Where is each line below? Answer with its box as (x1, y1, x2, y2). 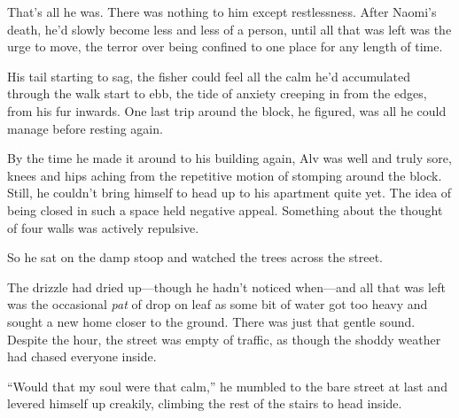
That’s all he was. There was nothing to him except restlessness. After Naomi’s (7, 3, 437, 20)
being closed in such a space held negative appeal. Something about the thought (7, 200, 443, 219)
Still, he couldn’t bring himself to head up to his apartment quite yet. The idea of (7, 183, 452, 202)
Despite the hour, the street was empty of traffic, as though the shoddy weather (7, 329, 441, 348)
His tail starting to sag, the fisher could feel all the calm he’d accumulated (7, 66, 410, 85)
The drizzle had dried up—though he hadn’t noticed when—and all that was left (7, 277, 446, 296)
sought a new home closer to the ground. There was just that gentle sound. (7, 312, 416, 330)
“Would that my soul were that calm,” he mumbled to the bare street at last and (7, 376, 447, 395)
